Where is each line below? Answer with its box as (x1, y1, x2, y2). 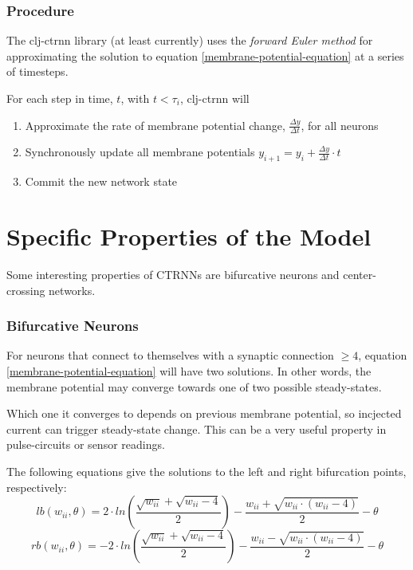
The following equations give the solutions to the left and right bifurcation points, (6, 462, 407, 479)
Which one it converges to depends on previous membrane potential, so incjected (6, 405, 402, 422)
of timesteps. (6, 63, 69, 80)
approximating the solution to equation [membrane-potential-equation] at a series (6, 47, 404, 64)
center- (343, 265, 376, 282)
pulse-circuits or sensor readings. (6, 436, 165, 453)
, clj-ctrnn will (179, 90, 250, 106)
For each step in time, (6, 90, 113, 106)
